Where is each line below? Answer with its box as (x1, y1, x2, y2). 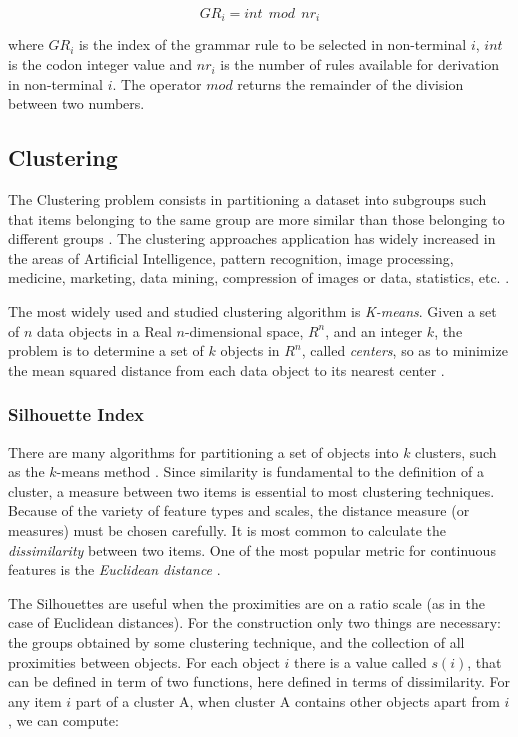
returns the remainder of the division (237, 73, 464, 94)
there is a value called (294, 651, 427, 672)
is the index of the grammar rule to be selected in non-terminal (78, 34, 467, 55)
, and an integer (325, 320, 423, 341)
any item (8, 690, 62, 711)
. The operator (112, 73, 202, 94)
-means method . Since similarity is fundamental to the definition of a (56, 461, 484, 482)
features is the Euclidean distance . (8, 559, 221, 580)
